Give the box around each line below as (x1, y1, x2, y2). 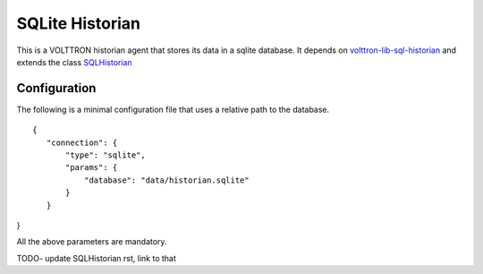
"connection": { (46, 137, 118, 148)
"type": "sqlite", (65, 150, 147, 160)
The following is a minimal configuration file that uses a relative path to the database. (16, 104, 330, 115)
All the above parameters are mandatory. (16, 236, 167, 247)
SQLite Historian (16, 13, 140, 33)
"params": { (65, 162, 118, 173)
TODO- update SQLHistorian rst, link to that (16, 253, 176, 263)
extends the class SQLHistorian (16, 56, 133, 67)
